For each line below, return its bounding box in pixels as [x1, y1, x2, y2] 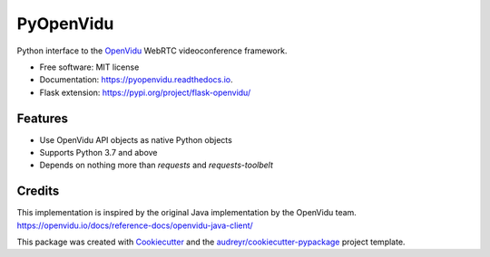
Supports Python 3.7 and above [39, 148, 158, 158]
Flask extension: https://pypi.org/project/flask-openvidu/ [39, 87, 251, 98]
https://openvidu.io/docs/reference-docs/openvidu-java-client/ [16, 220, 253, 231]
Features [16, 110, 68, 126]
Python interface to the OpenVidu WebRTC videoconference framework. [16, 45, 288, 56]
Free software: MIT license [39, 62, 140, 72]
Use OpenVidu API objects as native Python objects [39, 134, 233, 145]
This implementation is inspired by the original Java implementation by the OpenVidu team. [16, 207, 358, 218]
